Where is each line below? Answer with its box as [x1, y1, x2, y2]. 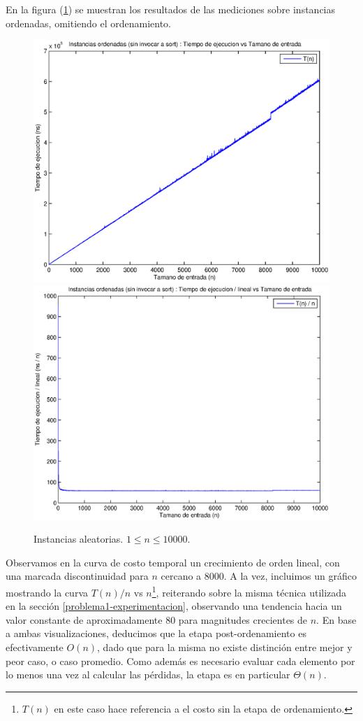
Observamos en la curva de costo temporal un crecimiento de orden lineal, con [6, 555, 340, 569]
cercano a [161, 569, 202, 583]
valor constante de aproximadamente [6, 612, 163, 627]
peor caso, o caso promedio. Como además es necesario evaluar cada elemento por [6, 653, 355, 668]
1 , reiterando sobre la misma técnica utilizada [151, 583, 347, 599]
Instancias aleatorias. [34, 531, 124, 546]
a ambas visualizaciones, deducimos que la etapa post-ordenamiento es [6, 626, 306, 641]
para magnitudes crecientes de [178, 612, 308, 627]
